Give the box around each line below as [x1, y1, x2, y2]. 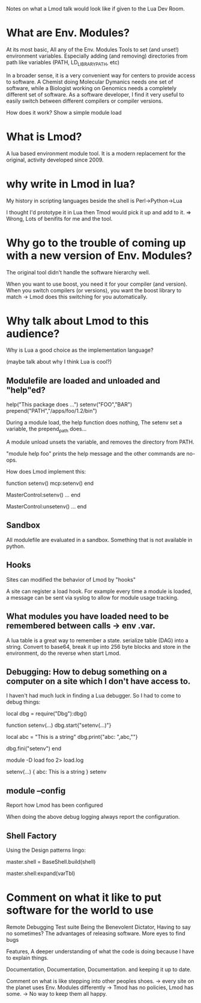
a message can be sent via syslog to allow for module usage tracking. [6, 594, 179, 601]
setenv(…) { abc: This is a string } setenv [6, 768, 107, 776]
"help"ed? [6, 385, 46, 395]
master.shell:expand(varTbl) [6, 870, 76, 877]
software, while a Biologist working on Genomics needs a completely [6, 84, 177, 92]
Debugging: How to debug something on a [6, 666, 167, 677]
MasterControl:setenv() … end [6, 492, 81, 499]
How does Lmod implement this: [6, 468, 86, 475]
